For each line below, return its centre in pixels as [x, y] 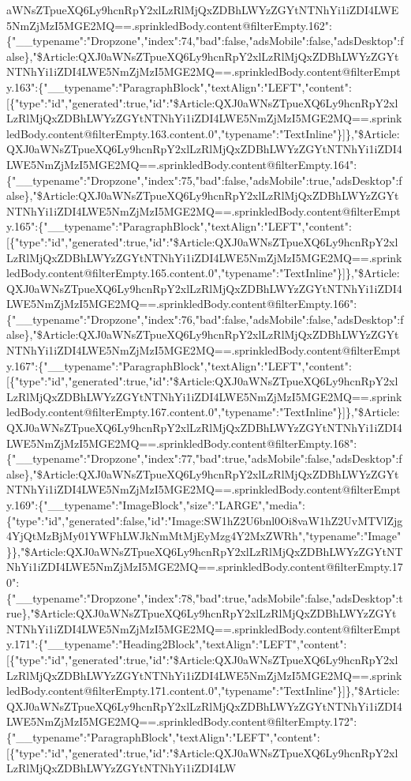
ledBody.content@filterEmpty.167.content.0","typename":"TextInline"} [175, 412]
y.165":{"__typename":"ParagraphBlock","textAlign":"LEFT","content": [179, 226]
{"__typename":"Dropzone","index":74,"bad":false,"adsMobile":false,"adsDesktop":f [205, 41]
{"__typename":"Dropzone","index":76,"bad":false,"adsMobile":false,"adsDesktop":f [205, 319]
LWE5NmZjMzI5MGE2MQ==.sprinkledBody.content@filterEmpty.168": [182, 443]
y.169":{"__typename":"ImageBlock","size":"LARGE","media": [156, 505]
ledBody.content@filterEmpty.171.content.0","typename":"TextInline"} [175, 691]
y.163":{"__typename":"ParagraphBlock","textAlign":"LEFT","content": [179, 86]
